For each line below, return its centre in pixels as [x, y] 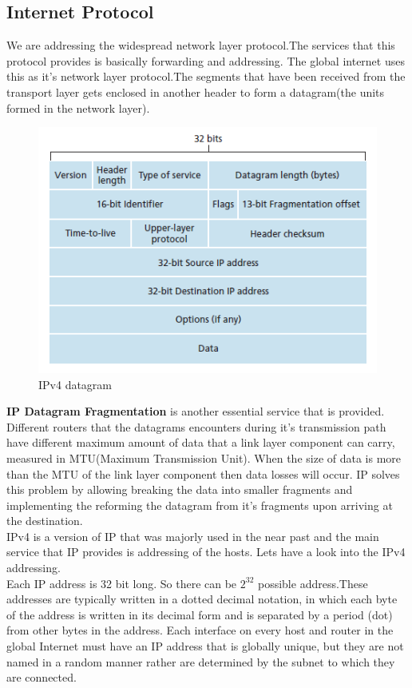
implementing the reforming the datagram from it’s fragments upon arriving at [200, 505]
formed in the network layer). [78, 107]
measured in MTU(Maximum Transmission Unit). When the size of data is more [204, 457]
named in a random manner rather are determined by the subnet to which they [201, 661]
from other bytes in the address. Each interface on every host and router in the [200, 630]
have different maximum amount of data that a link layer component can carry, [201, 442]
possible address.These [313, 583]
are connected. [42, 677]
